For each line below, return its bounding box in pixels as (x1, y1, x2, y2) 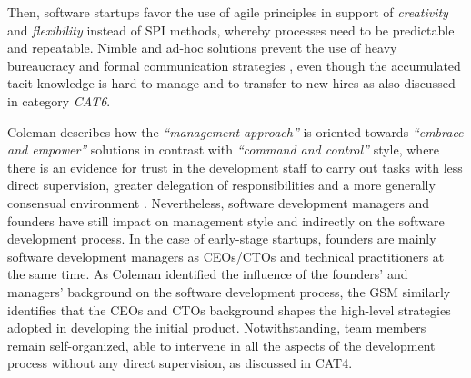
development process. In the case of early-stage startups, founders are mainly (7, 229, 436, 248)
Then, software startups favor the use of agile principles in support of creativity (7, 3, 448, 21)
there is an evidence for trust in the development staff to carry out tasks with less (7, 157, 463, 176)
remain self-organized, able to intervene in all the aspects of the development (7, 335, 436, 354)
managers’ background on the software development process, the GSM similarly (7, 282, 451, 301)
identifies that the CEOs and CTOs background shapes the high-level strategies (7, 300, 451, 319)
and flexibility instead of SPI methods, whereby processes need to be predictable (7, 20, 455, 39)
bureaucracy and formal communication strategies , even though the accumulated (7, 55, 461, 75)
